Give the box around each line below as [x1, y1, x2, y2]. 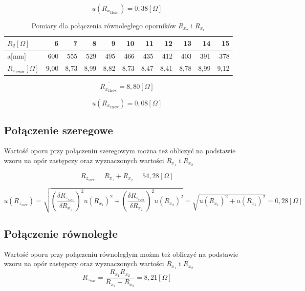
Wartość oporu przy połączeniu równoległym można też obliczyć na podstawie [4, 249, 239, 259]
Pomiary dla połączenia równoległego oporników [31, 21, 176, 30]
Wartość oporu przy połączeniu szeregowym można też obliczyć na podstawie [4, 145, 236, 156]
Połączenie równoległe [4, 226, 118, 241]
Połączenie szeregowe [4, 123, 113, 138]
